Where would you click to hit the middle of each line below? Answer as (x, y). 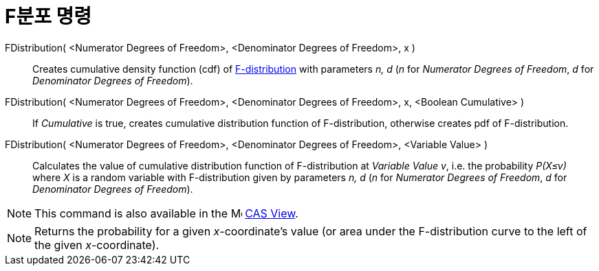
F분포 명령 (48, 16)
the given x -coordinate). (97, 245)
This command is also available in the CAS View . (166, 213)
